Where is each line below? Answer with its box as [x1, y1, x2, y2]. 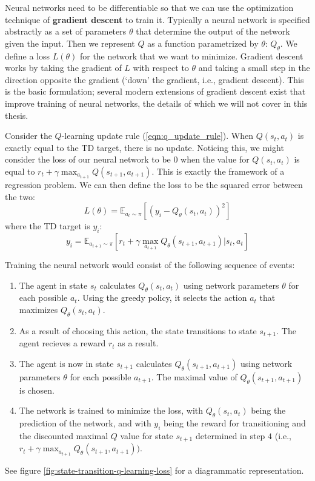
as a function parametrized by [147, 36, 259, 49]
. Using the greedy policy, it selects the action [77, 291, 247, 304]
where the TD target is [5, 220, 90, 232]
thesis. [5, 109, 28, 121]
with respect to [133, 61, 189, 74]
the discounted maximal [19, 429, 108, 442]
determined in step [195, 429, 265, 442]
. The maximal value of [151, 370, 237, 383]
